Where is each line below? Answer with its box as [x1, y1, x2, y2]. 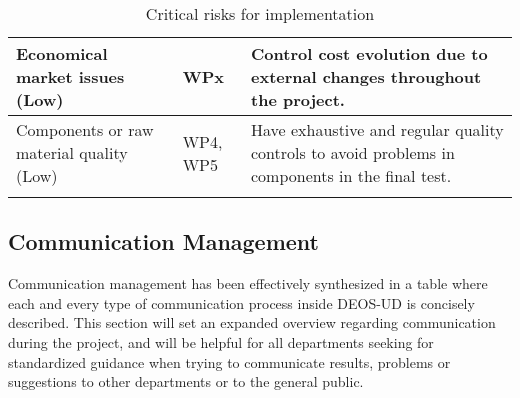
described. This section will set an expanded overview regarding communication [8, 312, 496, 333]
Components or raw [16, 118, 154, 141]
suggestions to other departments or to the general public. [8, 371, 364, 392]
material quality [16, 141, 128, 164]
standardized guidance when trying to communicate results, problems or [8, 351, 451, 372]
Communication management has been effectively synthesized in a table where [8, 273, 488, 294]
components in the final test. [251, 164, 452, 187]
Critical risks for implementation [145, 2, 375, 25]
